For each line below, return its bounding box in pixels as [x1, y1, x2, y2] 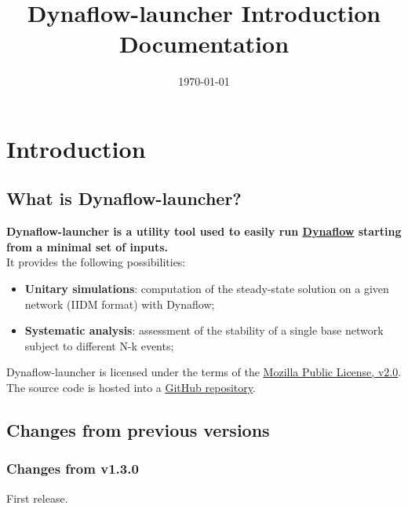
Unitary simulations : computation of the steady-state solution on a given [24, 280, 389, 297]
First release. [6, 489, 68, 506]
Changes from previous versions [6, 418, 270, 442]
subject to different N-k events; [24, 337, 174, 353]
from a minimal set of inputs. [6, 238, 168, 255]
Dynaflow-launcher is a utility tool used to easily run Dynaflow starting [6, 223, 402, 240]
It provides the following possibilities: [6, 254, 186, 270]
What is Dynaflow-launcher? [6, 186, 242, 211]
